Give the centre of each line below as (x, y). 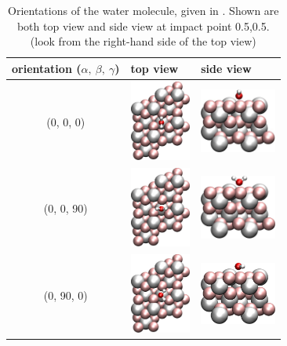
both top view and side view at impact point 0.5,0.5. (143, 25)
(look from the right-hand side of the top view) (143, 41)
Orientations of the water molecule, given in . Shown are (143, 10)
